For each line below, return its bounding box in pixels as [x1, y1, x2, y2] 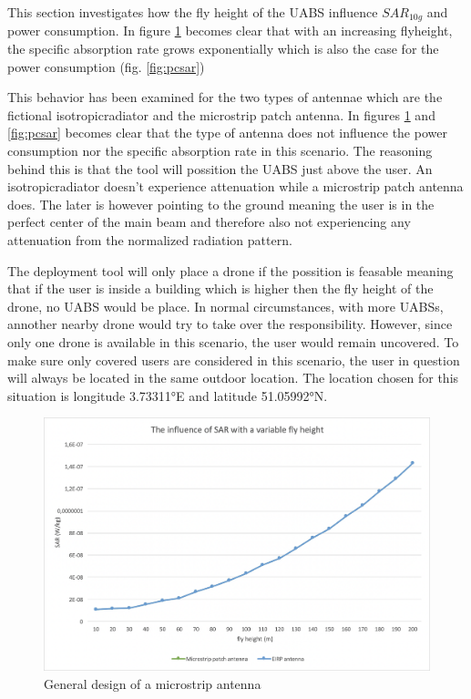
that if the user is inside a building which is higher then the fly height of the [7, 279, 434, 298]
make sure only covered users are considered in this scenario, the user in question [7, 350, 460, 369]
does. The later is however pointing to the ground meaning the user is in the [7, 194, 435, 213]
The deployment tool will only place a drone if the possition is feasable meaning [7, 261, 454, 280]
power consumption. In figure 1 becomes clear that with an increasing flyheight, [7, 21, 453, 40]
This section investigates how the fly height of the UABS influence [7, 3, 378, 21]
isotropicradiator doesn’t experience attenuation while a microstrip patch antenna [7, 177, 464, 196]
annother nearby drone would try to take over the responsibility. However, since [7, 314, 453, 334]
